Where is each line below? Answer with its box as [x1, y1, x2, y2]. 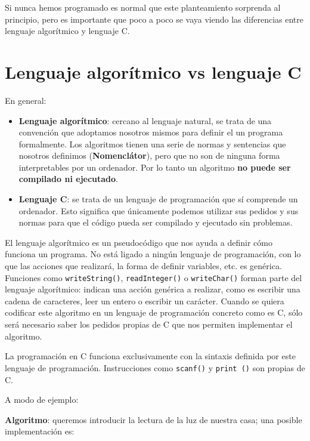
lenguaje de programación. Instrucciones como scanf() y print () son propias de [5, 361, 305, 374]
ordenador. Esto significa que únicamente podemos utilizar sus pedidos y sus [18, 204, 299, 217]
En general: [5, 94, 46, 106]
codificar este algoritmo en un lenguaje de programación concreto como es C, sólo [5, 306, 303, 319]
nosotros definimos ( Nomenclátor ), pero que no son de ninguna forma [18, 149, 280, 162]
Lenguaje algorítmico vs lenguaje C [5, 59, 302, 84]
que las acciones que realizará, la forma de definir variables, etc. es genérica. [5, 260, 282, 272]
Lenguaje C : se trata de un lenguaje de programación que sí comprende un [18, 193, 298, 205]
